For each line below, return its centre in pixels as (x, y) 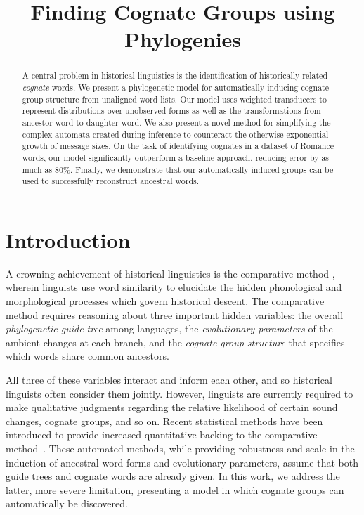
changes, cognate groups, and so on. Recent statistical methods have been (164, 421)
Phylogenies (183, 39)
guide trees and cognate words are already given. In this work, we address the (173, 476)
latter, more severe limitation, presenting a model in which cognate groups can (175, 489)
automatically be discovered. (67, 503)
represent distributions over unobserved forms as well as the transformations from (171, 111)
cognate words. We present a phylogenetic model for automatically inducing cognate (176, 87)
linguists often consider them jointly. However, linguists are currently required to (180, 393)
